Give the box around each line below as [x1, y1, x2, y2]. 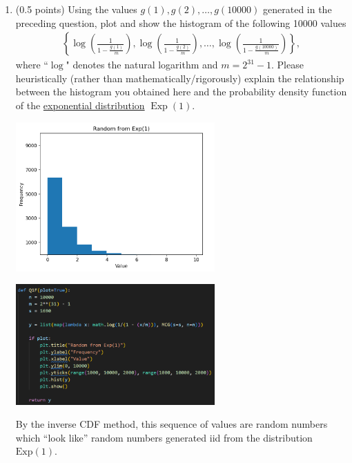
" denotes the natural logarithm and [66, 57, 218, 72]
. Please [271, 57, 304, 72]
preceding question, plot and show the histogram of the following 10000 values [15, 15, 346, 30]
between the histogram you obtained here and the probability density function [15, 84, 347, 99]
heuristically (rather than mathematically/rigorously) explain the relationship [15, 70, 344, 85]
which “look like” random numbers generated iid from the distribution [15, 430, 313, 444]
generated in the [263, 2, 332, 16]
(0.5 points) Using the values [15, 2, 137, 16]
